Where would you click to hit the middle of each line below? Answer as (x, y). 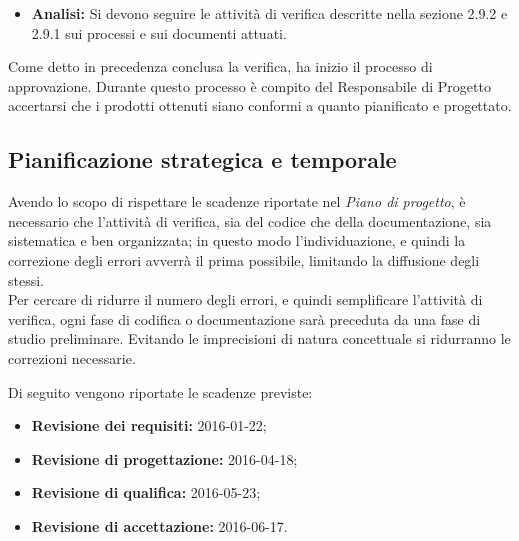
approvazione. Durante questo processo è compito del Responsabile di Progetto (249, 85)
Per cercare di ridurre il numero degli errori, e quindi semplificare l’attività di (245, 299)
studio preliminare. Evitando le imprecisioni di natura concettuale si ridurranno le (259, 338)
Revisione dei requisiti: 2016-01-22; (149, 425)
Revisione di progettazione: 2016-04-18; (164, 458)
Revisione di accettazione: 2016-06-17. (159, 525)
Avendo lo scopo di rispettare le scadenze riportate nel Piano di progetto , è (237, 201)
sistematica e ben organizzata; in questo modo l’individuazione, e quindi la (237, 240)
